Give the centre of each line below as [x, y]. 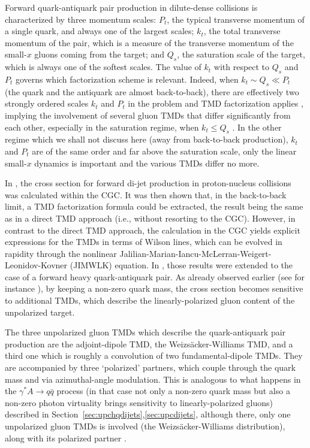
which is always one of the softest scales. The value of [103, 67]
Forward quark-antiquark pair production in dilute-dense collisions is [131, 7]
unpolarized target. [40, 312]
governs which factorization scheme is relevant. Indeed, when [127, 79]
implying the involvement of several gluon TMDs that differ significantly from [148, 115]
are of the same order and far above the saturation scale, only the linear [164, 151]
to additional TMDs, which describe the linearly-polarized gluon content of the [150, 300]
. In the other [257, 127]
